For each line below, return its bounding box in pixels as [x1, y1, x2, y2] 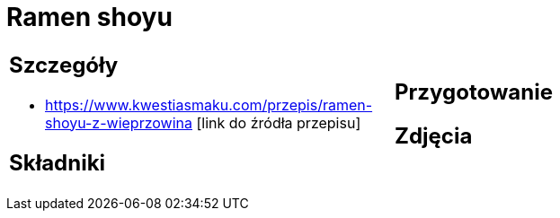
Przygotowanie [395, 78, 553, 105]
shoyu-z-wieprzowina [45, 113, 192, 132]
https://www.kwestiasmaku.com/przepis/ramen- [45, 95, 373, 114]
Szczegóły [9, 51, 119, 78]
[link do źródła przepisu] [196, 113, 361, 132]
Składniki [9, 149, 106, 176]
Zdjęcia [395, 122, 473, 149]
